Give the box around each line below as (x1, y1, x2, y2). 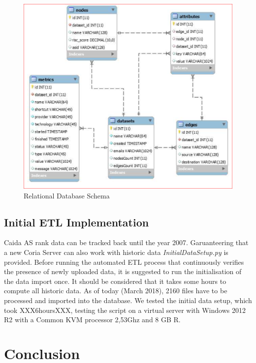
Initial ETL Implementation (4, 214, 149, 229)
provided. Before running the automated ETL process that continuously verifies (4, 256, 244, 267)
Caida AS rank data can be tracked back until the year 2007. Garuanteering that (4, 237, 249, 248)
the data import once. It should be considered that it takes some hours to (4, 276, 226, 286)
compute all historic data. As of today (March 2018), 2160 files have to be (4, 285, 227, 296)
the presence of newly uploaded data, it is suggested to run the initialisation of (4, 266, 242, 277)
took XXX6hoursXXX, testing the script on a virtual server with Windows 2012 (4, 305, 246, 315)
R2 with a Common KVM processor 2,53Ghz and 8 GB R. (4, 314, 181, 325)
